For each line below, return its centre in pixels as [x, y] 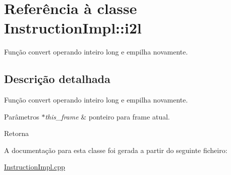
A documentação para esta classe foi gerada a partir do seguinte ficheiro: [116, 150]
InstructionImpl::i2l [73, 28]
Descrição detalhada [57, 79]
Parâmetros [22, 116]
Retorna [17, 133]
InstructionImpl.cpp [35, 167]
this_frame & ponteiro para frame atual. [107, 116]
